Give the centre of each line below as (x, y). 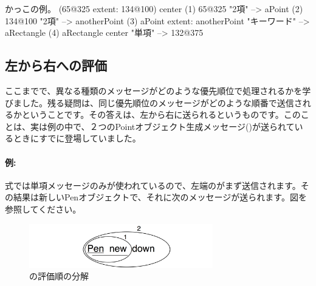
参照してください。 (43, 209)
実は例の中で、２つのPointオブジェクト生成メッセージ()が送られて (162, 126)
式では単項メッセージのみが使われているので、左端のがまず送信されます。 (153, 185)
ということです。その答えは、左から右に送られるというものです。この (161, 114)
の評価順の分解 (59, 276)
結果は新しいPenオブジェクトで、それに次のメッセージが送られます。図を (160, 197)
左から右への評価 (56, 65)
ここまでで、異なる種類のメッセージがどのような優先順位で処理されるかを (154, 90)
